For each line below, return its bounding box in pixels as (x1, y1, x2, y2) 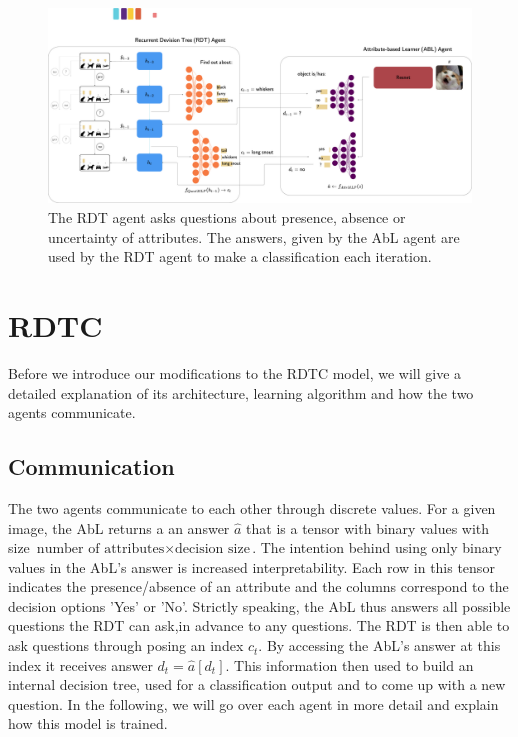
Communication (8, 451, 175, 482)
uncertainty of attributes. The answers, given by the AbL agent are (48, 226, 460, 247)
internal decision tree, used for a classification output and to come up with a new (8, 674, 506, 695)
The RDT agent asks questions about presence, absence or (48, 207, 406, 228)
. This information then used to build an (225, 654, 474, 675)
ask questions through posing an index (8, 635, 244, 656)
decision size (175, 542, 250, 557)
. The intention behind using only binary (252, 537, 502, 558)
